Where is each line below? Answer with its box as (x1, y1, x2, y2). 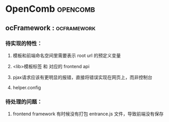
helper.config (12, 84, 41, 90)
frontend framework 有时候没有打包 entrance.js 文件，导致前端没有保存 (12, 111, 164, 117)
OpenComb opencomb (5, 3, 95, 15)
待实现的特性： (5, 39, 43, 47)
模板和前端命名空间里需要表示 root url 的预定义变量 (12, 52, 121, 58)
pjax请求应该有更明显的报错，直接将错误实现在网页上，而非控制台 (12, 74, 153, 80)
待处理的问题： (5, 98, 43, 105)
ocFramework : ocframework (5, 24, 96, 32)
